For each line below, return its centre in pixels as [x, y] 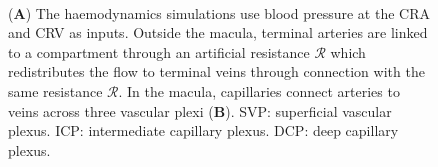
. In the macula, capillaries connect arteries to [259, 90]
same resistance [55, 90]
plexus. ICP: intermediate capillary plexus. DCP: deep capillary [203, 130]
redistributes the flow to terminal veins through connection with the [216, 71]
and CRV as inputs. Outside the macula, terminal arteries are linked [218, 32]
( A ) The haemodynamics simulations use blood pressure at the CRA [219, 12]
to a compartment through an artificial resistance [159, 51]
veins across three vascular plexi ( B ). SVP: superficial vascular [200, 110]
